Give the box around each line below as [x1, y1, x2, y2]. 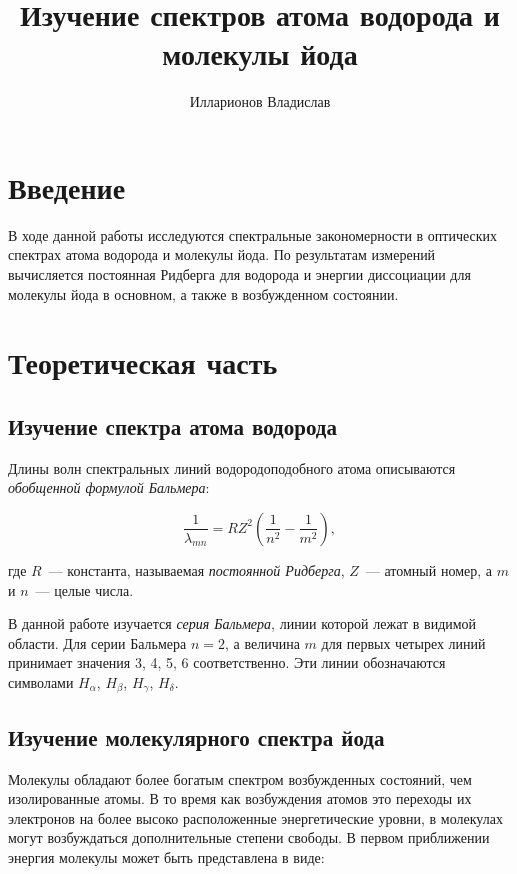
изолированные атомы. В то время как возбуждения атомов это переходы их [8, 788, 472, 809]
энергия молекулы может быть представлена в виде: [8, 846, 325, 867]
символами [8, 671, 74, 692]
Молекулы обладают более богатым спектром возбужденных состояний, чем [8, 768, 472, 789]
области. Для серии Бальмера [8, 632, 187, 653]
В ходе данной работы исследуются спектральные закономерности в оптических [8, 224, 498, 245]
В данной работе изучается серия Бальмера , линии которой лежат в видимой [8, 613, 477, 634]
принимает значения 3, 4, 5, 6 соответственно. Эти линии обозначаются [8, 652, 446, 673]
